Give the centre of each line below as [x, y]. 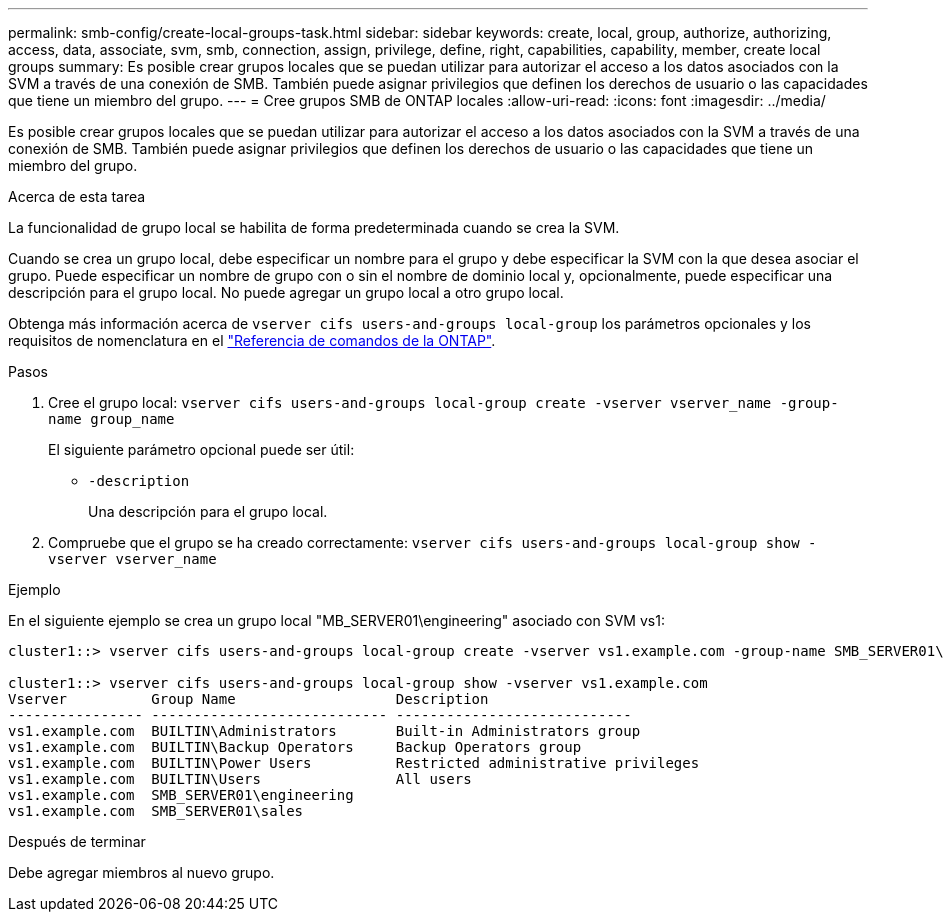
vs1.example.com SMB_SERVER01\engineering [181, 795]
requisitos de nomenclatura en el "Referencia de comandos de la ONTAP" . [252, 340]
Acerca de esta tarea [77, 196]
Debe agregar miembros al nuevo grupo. [141, 872]
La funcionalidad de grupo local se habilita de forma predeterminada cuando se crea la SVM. [314, 227]
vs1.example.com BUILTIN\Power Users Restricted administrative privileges [354, 763]
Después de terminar [77, 841]
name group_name [111, 419]
